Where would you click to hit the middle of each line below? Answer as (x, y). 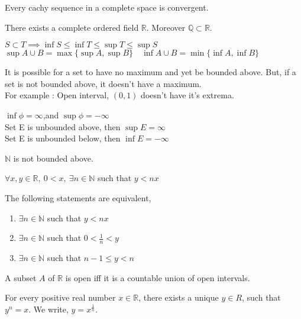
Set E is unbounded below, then (63, 138)
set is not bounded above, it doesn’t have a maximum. (103, 83)
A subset (21, 277)
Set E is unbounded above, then (63, 126)
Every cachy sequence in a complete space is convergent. (107, 7)
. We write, (48, 309)
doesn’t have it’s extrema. (187, 95)
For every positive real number (60, 297)
